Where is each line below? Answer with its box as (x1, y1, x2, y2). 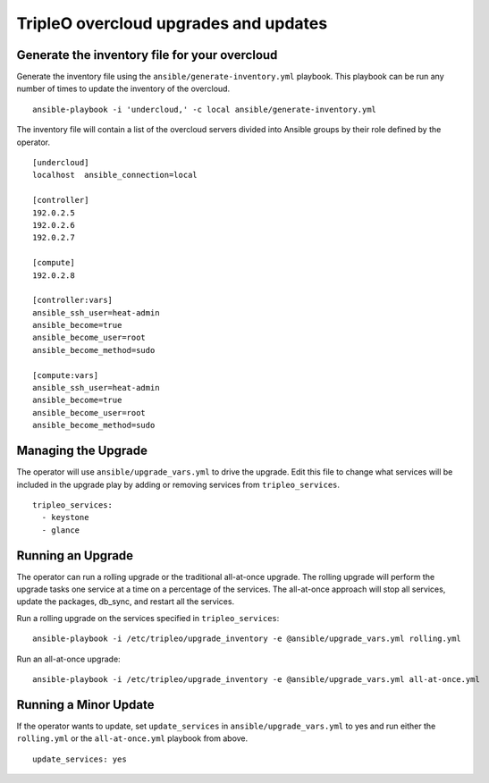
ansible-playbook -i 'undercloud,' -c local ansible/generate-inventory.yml (32, 104, 377, 114)
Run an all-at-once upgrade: (16, 653, 121, 664)
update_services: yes (32, 754, 127, 764)
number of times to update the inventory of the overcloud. (16, 83, 231, 94)
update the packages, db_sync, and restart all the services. (16, 596, 235, 607)
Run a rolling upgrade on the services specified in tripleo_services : (16, 612, 280, 623)
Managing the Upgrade (16, 443, 148, 459)
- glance (41, 525, 80, 535)
